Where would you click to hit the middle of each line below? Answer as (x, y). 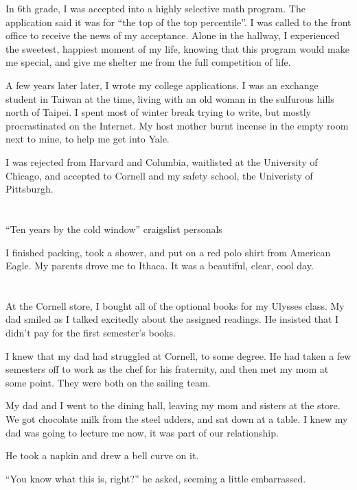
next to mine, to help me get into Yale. (88, 139)
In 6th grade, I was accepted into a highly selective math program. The (156, 8)
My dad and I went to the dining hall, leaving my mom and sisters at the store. (173, 405)
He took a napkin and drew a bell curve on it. (102, 455)
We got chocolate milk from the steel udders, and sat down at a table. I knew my (177, 419)
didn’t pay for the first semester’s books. (91, 333)
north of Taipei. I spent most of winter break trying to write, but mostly (158, 112)
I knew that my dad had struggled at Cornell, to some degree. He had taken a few (178, 355)
